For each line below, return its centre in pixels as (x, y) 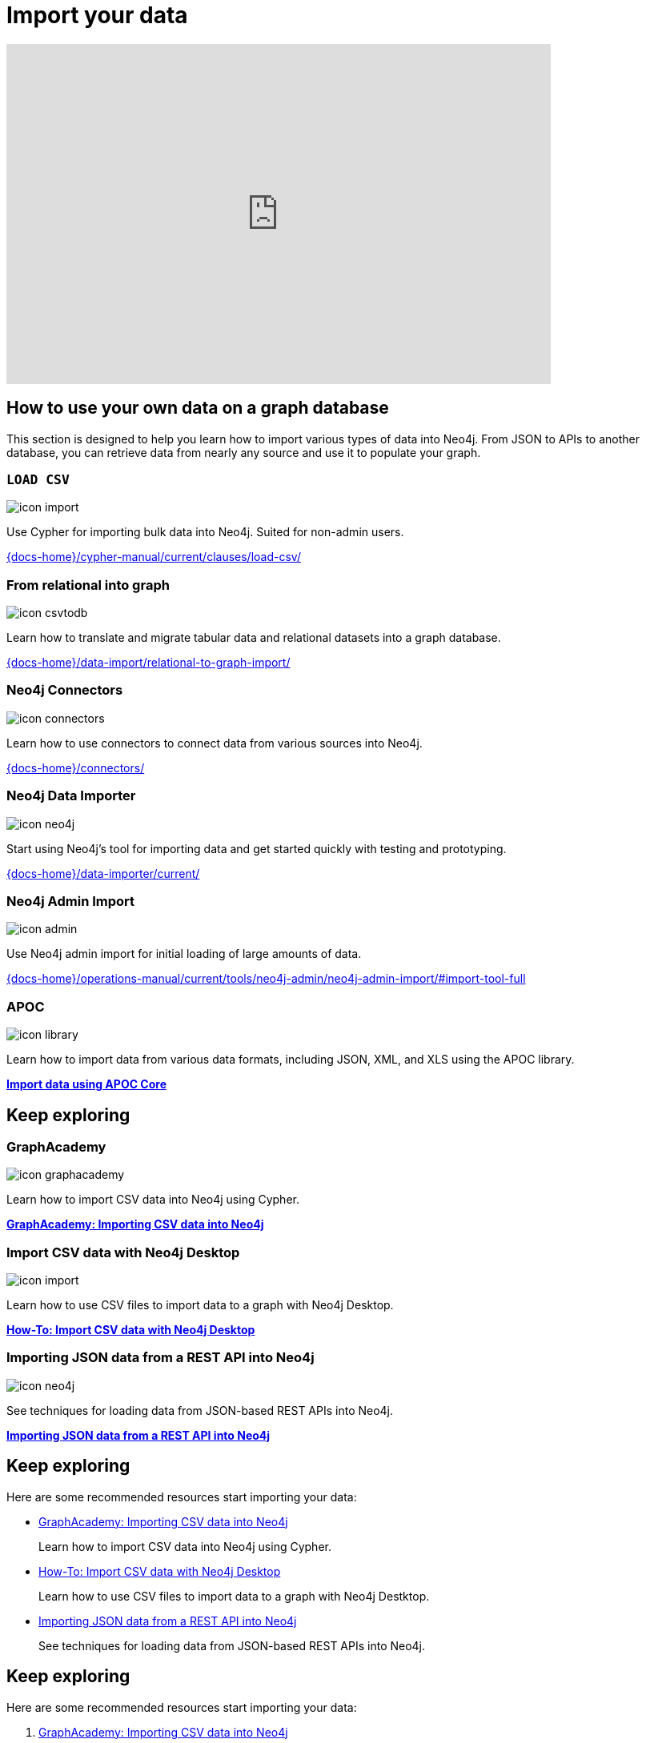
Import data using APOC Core (86, 1084)
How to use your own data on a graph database (198, 408)
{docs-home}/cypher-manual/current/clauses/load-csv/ (154, 557)
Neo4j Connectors (65, 690)
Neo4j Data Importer (71, 796)
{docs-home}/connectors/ (76, 767)
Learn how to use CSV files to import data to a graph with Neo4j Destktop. (234, 1596)
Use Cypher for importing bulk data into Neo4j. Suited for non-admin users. (205, 532)
